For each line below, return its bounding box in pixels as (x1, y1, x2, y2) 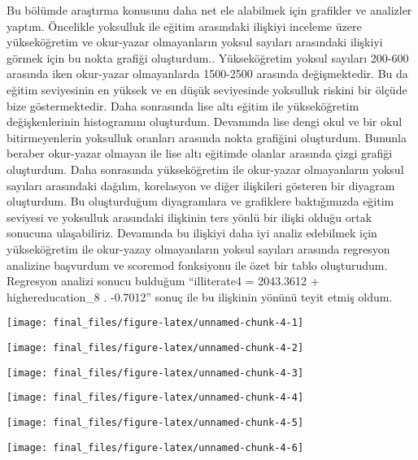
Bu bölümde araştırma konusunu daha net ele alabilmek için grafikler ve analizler (7, 2, 412, 18)
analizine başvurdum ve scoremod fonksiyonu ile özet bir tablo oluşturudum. (7, 256, 388, 273)
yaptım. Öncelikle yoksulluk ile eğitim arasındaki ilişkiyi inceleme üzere (7, 17, 362, 34)
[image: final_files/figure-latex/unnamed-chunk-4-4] (7, 392, 304, 404)
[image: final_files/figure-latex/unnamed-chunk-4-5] (7, 416, 304, 428)
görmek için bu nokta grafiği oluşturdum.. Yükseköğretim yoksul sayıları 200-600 (7, 49, 409, 66)
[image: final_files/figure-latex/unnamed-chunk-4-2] (7, 341, 304, 354)
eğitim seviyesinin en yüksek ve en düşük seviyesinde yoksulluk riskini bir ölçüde (7, 80, 407, 98)
